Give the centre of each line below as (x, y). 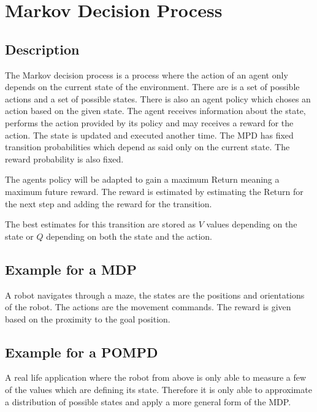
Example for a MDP (71, 269)
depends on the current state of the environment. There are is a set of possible (152, 87)
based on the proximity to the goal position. (88, 319)
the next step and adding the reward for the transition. (109, 203)
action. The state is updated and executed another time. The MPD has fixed (149, 135)
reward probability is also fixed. (64, 158)
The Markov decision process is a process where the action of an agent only (147, 74)
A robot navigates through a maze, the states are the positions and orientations (155, 295)
